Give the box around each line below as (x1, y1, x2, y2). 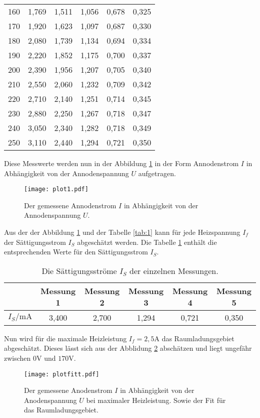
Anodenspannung (24, 394, 77, 405)
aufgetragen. (138, 168, 176, 178)
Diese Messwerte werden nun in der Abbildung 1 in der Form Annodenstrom (4, 158, 239, 168)
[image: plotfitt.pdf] (24, 370, 99, 378)
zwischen (4, 353, 31, 363)
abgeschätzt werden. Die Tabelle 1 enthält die (77, 236, 217, 247)
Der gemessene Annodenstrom (24, 200, 116, 210)
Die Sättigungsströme (41, 264, 117, 276)
